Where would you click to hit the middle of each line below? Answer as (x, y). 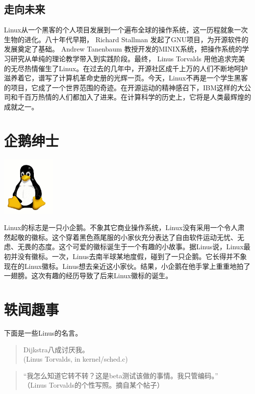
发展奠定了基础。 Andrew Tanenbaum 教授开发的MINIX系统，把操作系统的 (123, 49)
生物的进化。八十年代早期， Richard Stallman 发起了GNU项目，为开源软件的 (126, 39)
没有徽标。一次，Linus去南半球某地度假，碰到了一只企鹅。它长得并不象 (132, 256)
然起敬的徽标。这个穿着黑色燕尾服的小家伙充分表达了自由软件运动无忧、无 (124, 237)
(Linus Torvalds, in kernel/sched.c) (76, 359)
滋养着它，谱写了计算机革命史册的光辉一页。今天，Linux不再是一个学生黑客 (126, 78)
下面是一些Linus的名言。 (43, 332)
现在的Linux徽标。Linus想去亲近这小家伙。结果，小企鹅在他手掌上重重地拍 (124, 266)
